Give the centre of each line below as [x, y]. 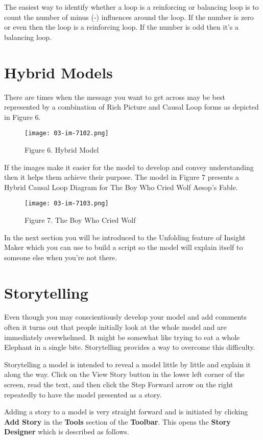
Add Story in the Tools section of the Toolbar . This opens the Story [117, 421]
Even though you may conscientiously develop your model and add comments [125, 317]
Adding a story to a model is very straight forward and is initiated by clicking [126, 412]
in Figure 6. [22, 117]
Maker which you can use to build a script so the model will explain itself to [124, 247]
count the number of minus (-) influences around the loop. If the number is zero [129, 17]
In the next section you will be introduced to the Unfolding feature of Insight [125, 237]
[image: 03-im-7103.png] [67, 204]
